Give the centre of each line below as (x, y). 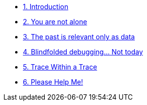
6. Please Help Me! (53, 82)
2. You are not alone (55, 22)
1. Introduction (46, 7)
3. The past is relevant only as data (79, 37)
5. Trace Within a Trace (60, 67)
